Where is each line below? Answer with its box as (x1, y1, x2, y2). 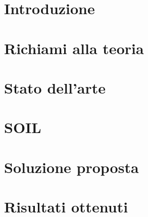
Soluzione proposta (4, 156, 139, 177)
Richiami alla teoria (4, 37, 144, 58)
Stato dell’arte (4, 77, 106, 98)
